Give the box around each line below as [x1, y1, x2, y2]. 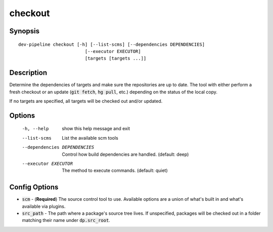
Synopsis [9, 27, 40, 35]
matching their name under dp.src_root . [22, 217, 111, 223]
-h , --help [22, 126, 49, 132]
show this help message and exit [62, 126, 130, 132]
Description [9, 69, 48, 77]
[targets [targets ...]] [84, 55, 147, 62]
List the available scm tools [62, 135, 118, 141]
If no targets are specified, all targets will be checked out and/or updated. [9, 98, 163, 104]
